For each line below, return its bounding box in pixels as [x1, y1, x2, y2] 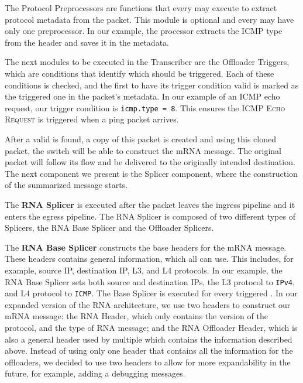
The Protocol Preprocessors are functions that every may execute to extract [5, 2, 277, 13]
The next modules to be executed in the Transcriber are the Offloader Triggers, [5, 56, 290, 68]
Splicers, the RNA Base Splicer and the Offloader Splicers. [5, 221, 214, 234]
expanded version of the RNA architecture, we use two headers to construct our [5, 298, 291, 310]
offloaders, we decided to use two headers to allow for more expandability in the [5, 355, 291, 368]
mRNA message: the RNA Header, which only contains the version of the [5, 310, 268, 322]
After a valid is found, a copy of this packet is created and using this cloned [5, 133, 277, 145]
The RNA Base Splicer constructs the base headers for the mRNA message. [5, 241, 287, 253]
